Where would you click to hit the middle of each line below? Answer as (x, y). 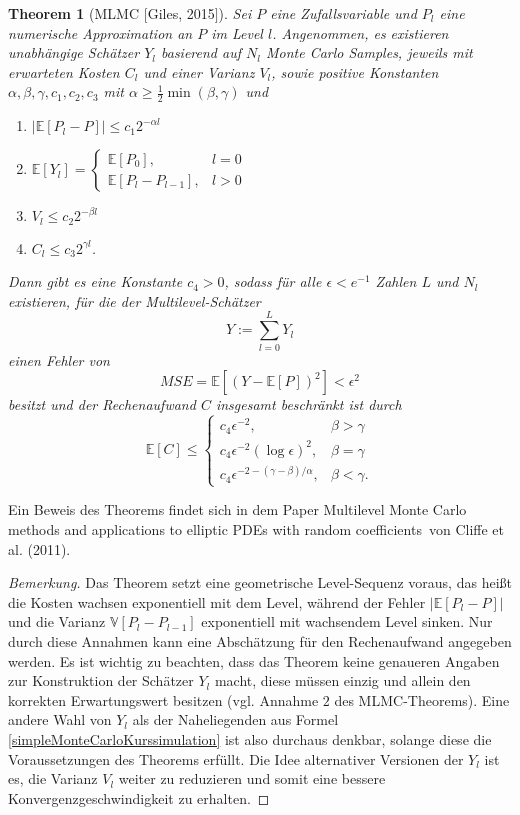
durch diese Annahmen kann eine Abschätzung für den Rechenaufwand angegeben (260, 641)
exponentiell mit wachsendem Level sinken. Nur (347, 621)
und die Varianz (57, 621)
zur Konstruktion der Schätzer (101, 680)
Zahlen (396, 281)
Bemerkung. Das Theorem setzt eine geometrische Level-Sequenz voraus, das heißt (260, 582)
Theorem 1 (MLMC (74, 13)
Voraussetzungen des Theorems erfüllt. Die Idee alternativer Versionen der (236, 758)
